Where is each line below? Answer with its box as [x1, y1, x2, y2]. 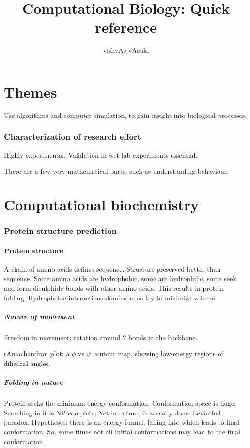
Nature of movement [4, 311, 75, 321]
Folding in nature [4, 377, 63, 387]
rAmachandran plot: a [4, 348, 70, 359]
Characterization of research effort [4, 131, 141, 143]
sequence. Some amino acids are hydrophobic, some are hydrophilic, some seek [4, 273, 236, 283]
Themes [4, 82, 57, 101]
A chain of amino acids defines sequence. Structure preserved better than [4, 264, 221, 274]
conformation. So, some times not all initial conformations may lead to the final [4, 426, 240, 436]
